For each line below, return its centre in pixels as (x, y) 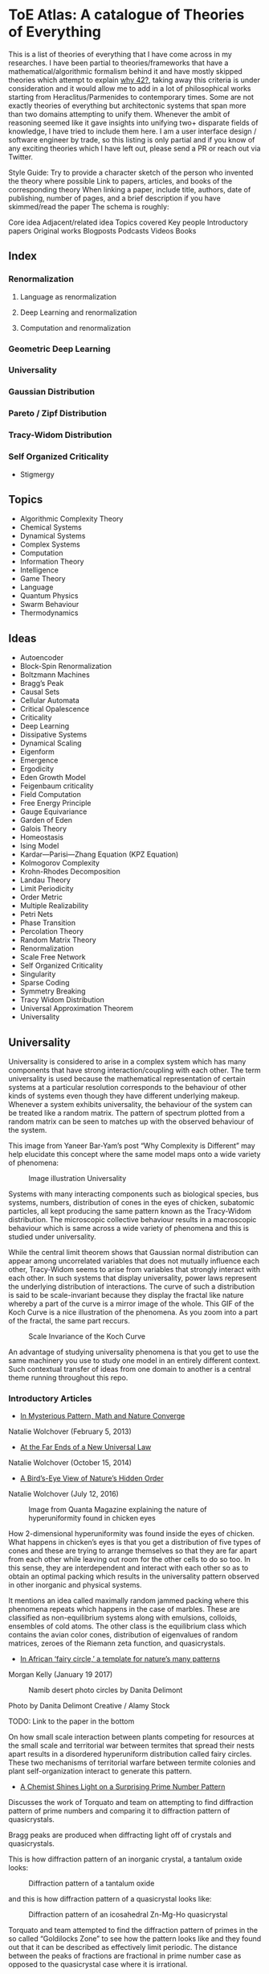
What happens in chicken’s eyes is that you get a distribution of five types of (134, 1542)
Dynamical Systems (53, 536)
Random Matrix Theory (58, 940)
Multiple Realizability (54, 906)
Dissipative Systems (53, 735)
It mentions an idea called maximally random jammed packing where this (128, 1600)
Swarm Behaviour (49, 605)
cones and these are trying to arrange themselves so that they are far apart (133, 1551)
